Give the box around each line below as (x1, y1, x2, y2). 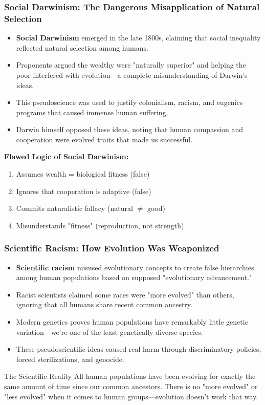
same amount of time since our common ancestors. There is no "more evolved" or (4, 381, 258, 392)
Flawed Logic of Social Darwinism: (4, 151, 129, 162)
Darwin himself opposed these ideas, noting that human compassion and (16, 124, 244, 135)
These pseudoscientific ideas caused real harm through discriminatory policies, (16, 344, 261, 354)
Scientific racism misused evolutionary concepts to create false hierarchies (16, 262, 254, 272)
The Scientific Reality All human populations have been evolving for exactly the (4, 371, 256, 381)
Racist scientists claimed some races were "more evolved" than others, (16, 289, 234, 300)
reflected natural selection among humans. (16, 42, 148, 53)
